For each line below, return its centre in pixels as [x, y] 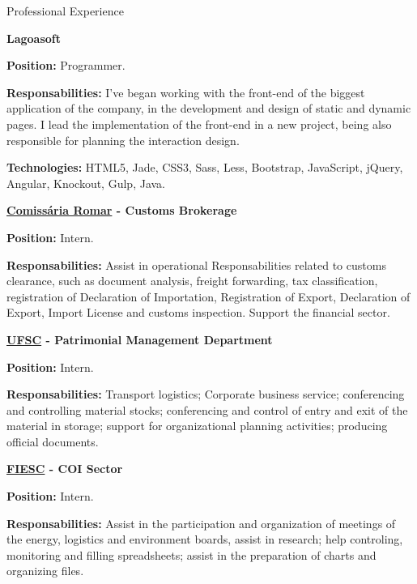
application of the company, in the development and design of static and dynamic [209, 108]
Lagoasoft [34, 38]
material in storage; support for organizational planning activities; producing [197, 426]
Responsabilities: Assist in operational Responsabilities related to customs [196, 264]
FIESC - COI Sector [65, 469]
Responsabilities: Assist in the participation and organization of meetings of [201, 523]
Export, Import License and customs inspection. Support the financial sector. [198, 312]
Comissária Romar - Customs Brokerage [122, 210]
